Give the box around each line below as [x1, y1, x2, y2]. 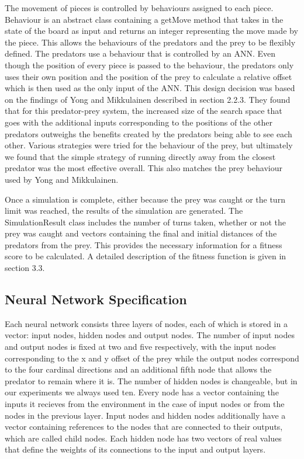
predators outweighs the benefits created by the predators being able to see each [5, 127, 292, 140]
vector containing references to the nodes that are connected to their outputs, [5, 420, 283, 433]
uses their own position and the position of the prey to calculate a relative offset [5, 70, 292, 82]
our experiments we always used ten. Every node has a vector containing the [5, 386, 279, 398]
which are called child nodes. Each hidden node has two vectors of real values [5, 432, 282, 444]
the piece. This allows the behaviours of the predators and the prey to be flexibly [5, 36, 296, 48]
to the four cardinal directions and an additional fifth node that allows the [5, 363, 272, 375]
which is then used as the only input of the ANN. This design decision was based [5, 82, 295, 94]
